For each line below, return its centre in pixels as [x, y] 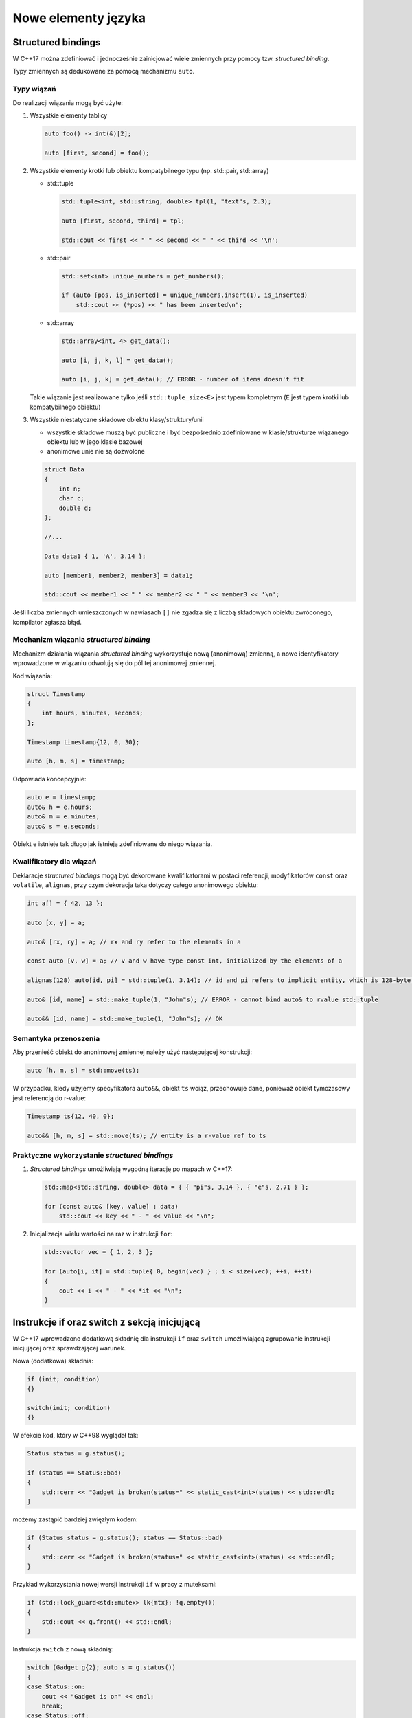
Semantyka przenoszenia [56, 1039]
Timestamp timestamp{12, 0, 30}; [83, 742]
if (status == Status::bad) [74, 1473]
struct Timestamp [56, 694]
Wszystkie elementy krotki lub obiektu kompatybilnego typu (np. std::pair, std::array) [149, 170]
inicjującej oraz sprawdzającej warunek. [69, 1348]
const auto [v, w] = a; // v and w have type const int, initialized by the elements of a [185, 961]
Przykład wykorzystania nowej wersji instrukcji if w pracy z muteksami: [115, 1585]
